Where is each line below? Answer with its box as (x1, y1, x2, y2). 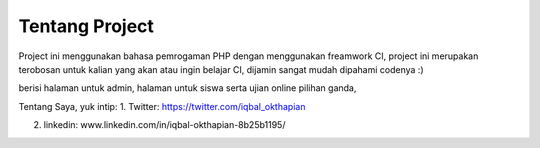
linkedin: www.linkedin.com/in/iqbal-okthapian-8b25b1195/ (43, 119, 286, 131)
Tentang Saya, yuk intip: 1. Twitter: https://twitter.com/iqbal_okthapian (18, 100, 306, 112)
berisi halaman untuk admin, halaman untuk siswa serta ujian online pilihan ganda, (18, 82, 357, 94)
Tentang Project (18, 15, 155, 37)
